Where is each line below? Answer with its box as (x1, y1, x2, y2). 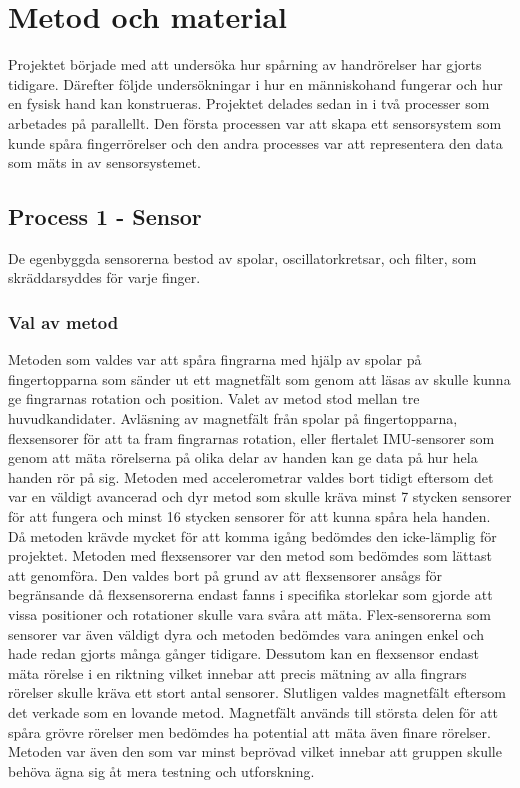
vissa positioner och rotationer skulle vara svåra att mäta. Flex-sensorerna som (8, 604, 491, 625)
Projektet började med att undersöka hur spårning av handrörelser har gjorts (8, 54, 482, 75)
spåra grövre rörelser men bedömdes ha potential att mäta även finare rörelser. (8, 721, 491, 742)
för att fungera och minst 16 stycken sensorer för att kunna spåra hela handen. (8, 506, 491, 527)
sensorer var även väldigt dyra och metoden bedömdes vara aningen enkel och (8, 623, 485, 644)
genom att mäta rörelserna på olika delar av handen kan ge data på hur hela (8, 447, 478, 468)
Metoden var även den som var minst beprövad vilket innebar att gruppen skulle (8, 741, 502, 762)
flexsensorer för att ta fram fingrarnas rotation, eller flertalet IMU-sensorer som (8, 427, 495, 448)
